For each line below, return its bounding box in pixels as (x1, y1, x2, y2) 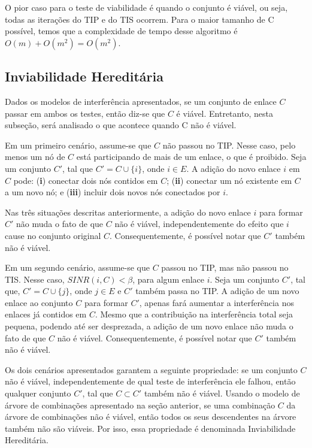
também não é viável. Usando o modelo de (144, 387, 300, 399)
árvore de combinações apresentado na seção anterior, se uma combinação (5, 398, 275, 411)
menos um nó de (5, 150, 65, 163)
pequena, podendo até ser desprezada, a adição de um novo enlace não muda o (5, 320, 293, 332)
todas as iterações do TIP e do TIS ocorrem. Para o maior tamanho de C (5, 13, 274, 25)
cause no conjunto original (5, 229, 101, 241)
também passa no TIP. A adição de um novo (135, 284, 299, 297)
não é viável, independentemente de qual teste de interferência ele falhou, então (5, 375, 296, 388)
